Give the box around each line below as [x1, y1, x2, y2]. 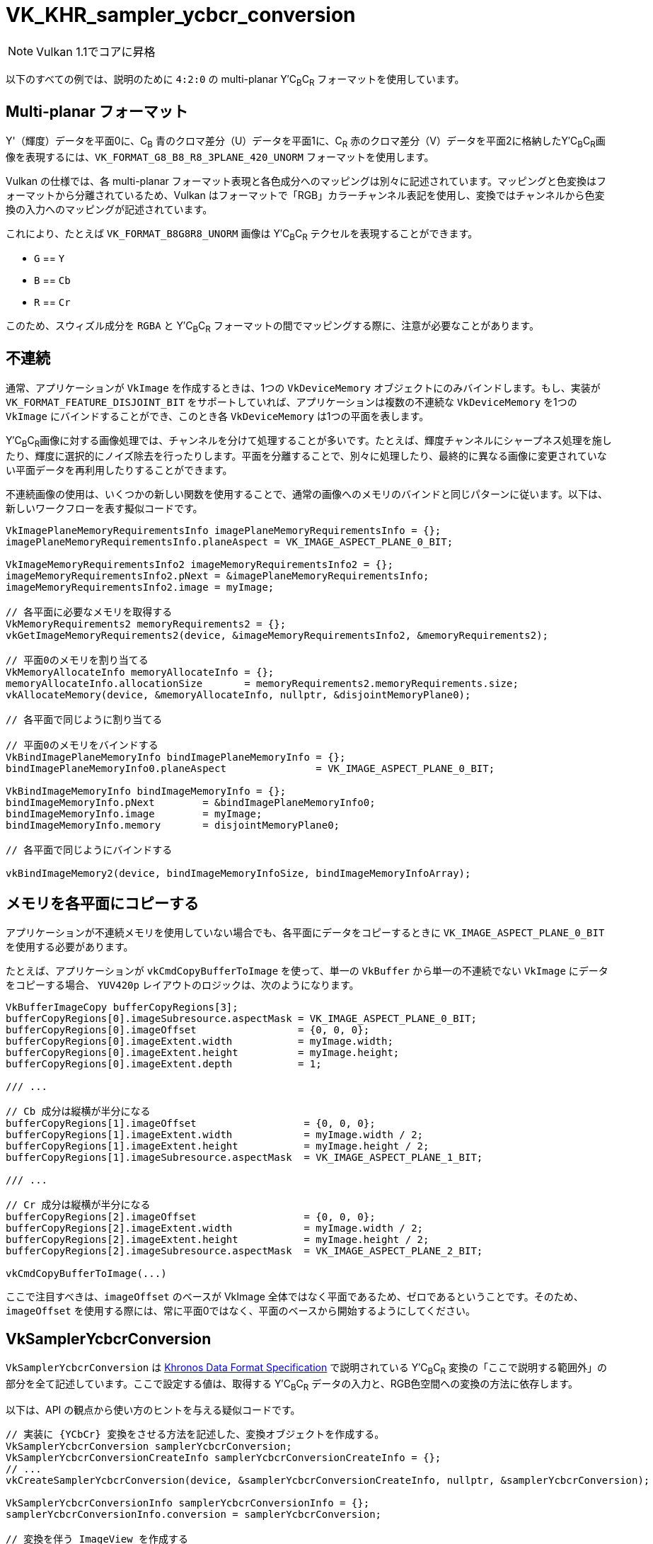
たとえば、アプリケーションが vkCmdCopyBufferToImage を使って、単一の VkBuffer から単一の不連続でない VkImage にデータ [6, 965, 608, 977]
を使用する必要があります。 [6, 941, 134, 953]
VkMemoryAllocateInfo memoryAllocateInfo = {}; [6, 666, 275, 679]
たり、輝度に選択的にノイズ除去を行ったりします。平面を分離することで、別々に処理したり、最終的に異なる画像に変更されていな [6, 450, 607, 462]
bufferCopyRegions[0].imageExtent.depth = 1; [6, 1058, 322, 1070]
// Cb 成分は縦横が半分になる [6, 1106, 151, 1118]
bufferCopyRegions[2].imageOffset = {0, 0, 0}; [6, 1211, 376, 1223]
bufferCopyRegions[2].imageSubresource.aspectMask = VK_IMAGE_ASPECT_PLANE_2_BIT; [6, 1245, 483, 1257]
